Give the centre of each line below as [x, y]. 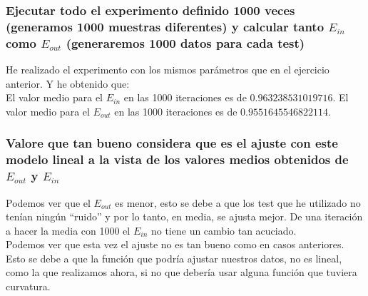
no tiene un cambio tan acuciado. [224, 230]
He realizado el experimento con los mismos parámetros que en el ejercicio [168, 70]
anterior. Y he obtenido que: [68, 83]
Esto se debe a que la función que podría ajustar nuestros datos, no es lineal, [174, 258]
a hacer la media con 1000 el [68, 230]
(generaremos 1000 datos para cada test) [185, 42]
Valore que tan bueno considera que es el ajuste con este [172, 143]
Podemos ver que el [48, 202]
